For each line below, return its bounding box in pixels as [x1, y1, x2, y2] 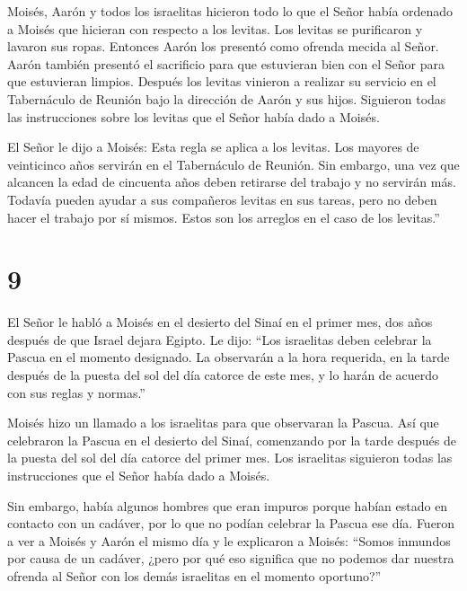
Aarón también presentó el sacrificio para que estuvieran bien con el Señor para [7, 54, 445, 73]
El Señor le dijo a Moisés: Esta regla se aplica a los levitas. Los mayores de [7, 137, 419, 156]
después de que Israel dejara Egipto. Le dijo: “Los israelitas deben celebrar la [7, 330, 432, 348]
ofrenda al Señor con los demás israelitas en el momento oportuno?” [7, 566, 382, 585]
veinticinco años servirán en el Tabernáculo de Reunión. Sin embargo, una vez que [7, 154, 460, 173]
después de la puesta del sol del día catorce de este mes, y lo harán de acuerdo [7, 366, 439, 384]
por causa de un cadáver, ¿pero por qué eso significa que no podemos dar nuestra [7, 549, 454, 568]
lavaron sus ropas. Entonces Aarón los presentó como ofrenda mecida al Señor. [7, 37, 439, 56]
